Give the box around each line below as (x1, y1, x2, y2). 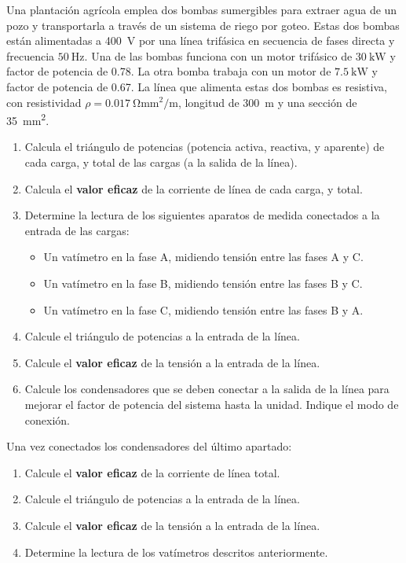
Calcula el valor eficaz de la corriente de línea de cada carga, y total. (24, 180, 363, 197)
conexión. (24, 411, 70, 428)
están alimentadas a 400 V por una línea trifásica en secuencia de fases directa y (6, 32, 395, 49)
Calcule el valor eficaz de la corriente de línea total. (24, 464, 280, 480)
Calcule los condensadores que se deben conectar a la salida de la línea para (24, 381, 390, 397)
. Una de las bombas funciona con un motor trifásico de (84, 47, 353, 64)
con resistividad (6, 94, 82, 110)
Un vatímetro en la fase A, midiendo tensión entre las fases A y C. (43, 248, 364, 265)
